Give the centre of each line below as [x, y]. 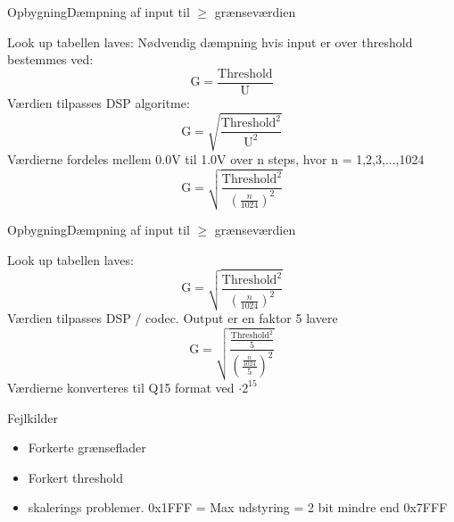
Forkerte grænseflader [87, 447]
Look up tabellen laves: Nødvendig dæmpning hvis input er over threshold [210, 41]
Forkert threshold [75, 477]
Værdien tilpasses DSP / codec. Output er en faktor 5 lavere [173, 317]
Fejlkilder [33, 417]
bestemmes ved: [50, 59]
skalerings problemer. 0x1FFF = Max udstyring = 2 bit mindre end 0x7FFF [238, 507]
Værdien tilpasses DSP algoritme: [99, 102]
